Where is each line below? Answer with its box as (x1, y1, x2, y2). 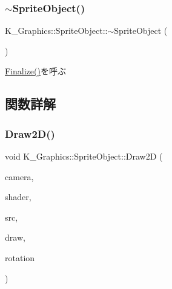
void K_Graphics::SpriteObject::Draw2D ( (5, 150, 163, 162)
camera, (5, 170, 34, 183)
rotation (5, 251, 35, 264)
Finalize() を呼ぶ (5, 65, 66, 77)
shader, (5, 190, 31, 203)
